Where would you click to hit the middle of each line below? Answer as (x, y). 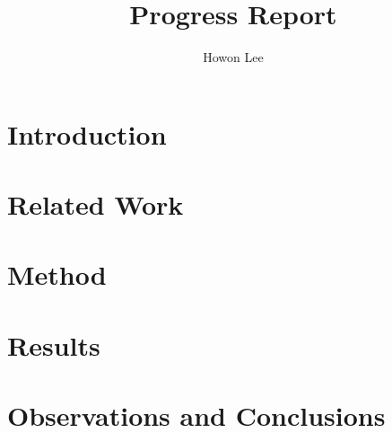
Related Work (96, 204)
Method (57, 274)
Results (54, 345)
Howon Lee (233, 57)
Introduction (87, 133)
